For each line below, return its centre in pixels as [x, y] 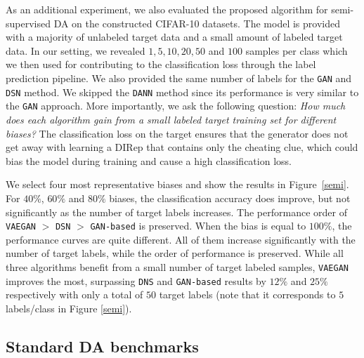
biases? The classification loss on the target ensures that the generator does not [177, 133]
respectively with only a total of [74, 294]
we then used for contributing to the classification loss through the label [161, 64]
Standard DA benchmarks [102, 346]
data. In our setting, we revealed [76, 50]
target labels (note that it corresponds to [247, 294]
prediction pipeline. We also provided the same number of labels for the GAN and [179, 78]
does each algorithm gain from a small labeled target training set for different [171, 119]
